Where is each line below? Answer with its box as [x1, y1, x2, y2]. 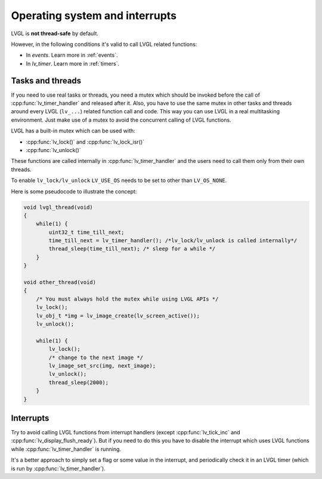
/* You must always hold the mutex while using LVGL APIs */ [36, 295, 219, 302]
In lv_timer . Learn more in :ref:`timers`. [26, 60, 119, 67]
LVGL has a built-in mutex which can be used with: [11, 127, 135, 134]
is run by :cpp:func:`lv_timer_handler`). [11, 465, 106, 472]
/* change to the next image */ [48, 354, 143, 361]
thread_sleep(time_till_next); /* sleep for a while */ [48, 245, 216, 252]
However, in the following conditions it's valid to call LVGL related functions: [11, 41, 197, 48]
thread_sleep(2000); [48, 379, 109, 386]
